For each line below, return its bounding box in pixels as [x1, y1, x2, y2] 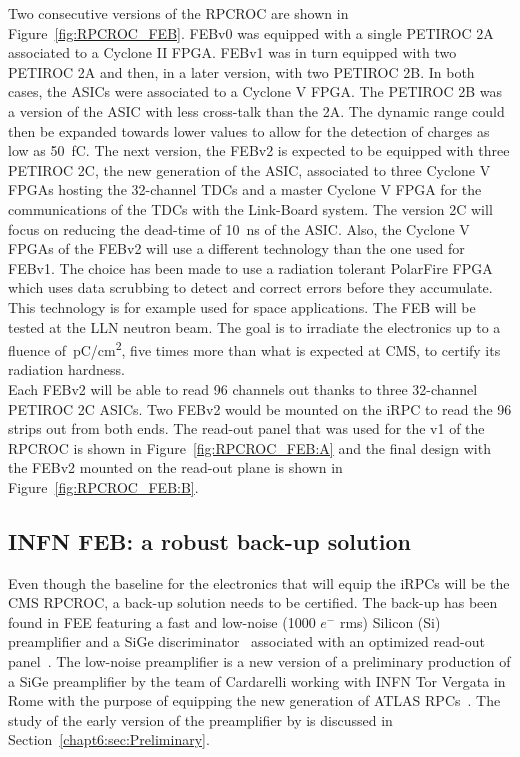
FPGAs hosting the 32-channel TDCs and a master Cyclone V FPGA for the [8, 179, 482, 200]
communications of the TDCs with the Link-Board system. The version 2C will [8, 198, 493, 219]
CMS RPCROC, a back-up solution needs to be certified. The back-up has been [8, 592, 498, 613]
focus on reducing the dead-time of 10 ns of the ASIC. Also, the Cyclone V [8, 218, 470, 239]
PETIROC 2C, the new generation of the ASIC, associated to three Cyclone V [8, 159, 491, 180]
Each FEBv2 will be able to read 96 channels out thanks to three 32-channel [8, 378, 478, 399]
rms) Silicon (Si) [339, 611, 441, 632]
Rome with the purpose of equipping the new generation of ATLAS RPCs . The [8, 690, 501, 711]
